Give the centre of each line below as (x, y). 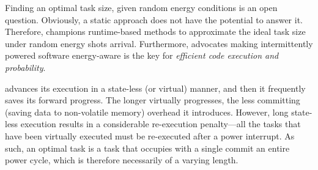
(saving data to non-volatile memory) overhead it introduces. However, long (147, 112)
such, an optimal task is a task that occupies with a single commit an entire (147, 148)
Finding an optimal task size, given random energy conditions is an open (141, 7)
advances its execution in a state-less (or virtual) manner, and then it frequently (155, 88)
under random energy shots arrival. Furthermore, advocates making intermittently (159, 43)
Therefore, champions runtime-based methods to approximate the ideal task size (155, 31)
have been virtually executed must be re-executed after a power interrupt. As (150, 135)
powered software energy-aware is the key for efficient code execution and (142, 55)
